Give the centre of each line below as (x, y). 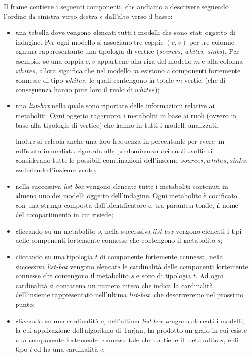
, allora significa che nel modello (83, 70)
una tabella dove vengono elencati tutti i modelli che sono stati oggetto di (125, 32)
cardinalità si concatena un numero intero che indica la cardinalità (114, 285)
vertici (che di (205, 80)
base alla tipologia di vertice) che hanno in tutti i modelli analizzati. (117, 125)
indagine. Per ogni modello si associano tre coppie (89, 42)
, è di (231, 339)
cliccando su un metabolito (55, 230)
